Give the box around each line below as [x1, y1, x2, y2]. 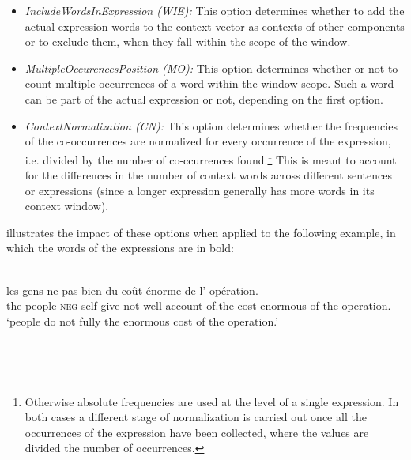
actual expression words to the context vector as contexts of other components [25, 17, 405, 34]
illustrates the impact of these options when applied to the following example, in [6, 224, 396, 240]
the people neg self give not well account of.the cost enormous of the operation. [6, 297, 391, 314]
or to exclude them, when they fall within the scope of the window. [25, 33, 351, 50]
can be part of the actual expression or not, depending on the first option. [25, 90, 383, 107]
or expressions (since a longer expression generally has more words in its [25, 182, 375, 198]
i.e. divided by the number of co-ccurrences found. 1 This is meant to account [25, 149, 397, 168]
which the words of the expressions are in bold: [6, 239, 234, 256]
